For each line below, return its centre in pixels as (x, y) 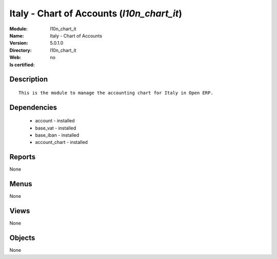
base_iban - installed (57, 135)
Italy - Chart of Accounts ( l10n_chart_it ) (96, 13)
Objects (22, 238)
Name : (17, 35)
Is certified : (22, 65)
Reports (23, 157)
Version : (19, 43)
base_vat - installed (56, 128)
